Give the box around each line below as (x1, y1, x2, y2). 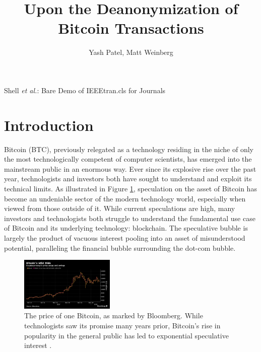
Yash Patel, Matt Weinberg (89, 47, 173, 57)
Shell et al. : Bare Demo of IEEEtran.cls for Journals (4, 85, 166, 95)
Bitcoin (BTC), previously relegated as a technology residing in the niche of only (4, 144, 254, 154)
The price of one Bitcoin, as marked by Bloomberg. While (24, 310, 203, 321)
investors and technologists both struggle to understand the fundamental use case (4, 213, 255, 223)
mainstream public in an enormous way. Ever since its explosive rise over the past (4, 163, 256, 174)
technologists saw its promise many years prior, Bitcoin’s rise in (24, 320, 221, 331)
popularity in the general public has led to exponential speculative (24, 330, 229, 340)
